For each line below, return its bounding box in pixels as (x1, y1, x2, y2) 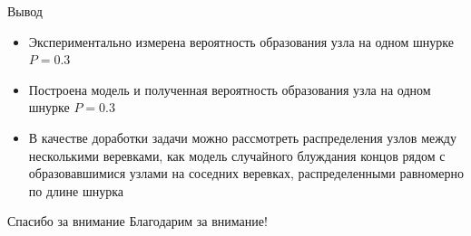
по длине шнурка (28, 181, 123, 200)
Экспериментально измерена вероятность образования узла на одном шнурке (28, 32, 455, 51)
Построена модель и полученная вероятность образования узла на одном (28, 80, 431, 99)
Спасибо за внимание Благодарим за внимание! (7, 212, 268, 231)
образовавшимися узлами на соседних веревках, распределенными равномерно (28, 164, 465, 183)
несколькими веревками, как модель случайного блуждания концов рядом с (28, 146, 446, 165)
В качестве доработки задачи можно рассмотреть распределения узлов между (28, 127, 456, 146)
